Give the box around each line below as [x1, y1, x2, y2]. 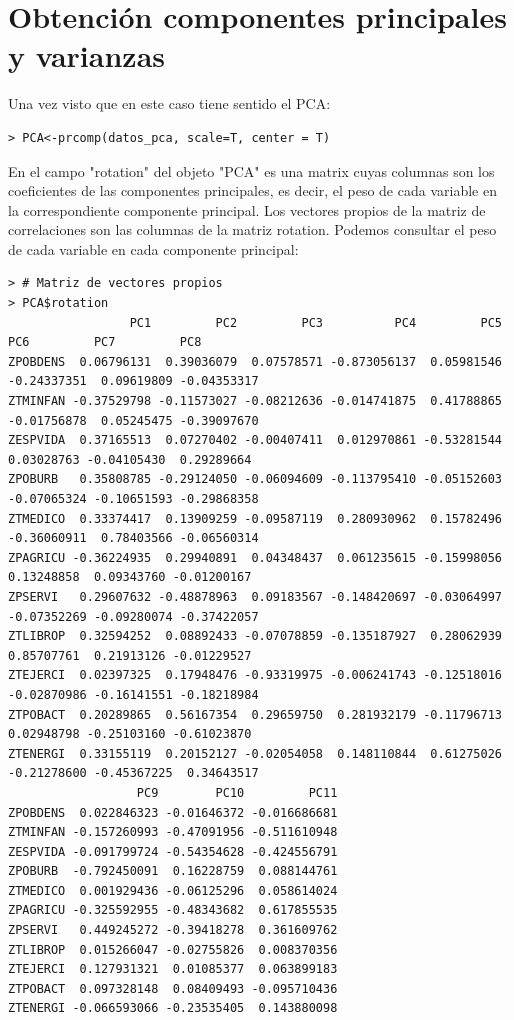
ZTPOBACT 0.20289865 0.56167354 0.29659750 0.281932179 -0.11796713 [8, 707, 502, 722]
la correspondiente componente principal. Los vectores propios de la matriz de [8, 199, 486, 220]
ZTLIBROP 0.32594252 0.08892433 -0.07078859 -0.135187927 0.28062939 [8, 629, 502, 644]
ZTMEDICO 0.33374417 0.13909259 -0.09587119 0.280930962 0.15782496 [8, 511, 502, 526]
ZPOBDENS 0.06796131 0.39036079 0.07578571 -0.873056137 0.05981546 [8, 354, 502, 369]
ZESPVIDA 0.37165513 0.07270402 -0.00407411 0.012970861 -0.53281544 [8, 433, 502, 448]
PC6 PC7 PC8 [8, 335, 202, 350]
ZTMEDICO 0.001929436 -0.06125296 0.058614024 [8, 883, 338, 898]
